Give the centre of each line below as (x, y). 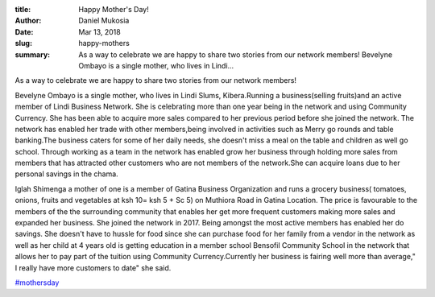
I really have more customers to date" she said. (93, 268)
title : (23, 9)
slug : (23, 43)
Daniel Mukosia (104, 21)
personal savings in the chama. (66, 174)
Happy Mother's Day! (114, 9)
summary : (33, 54)
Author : (28, 21)
